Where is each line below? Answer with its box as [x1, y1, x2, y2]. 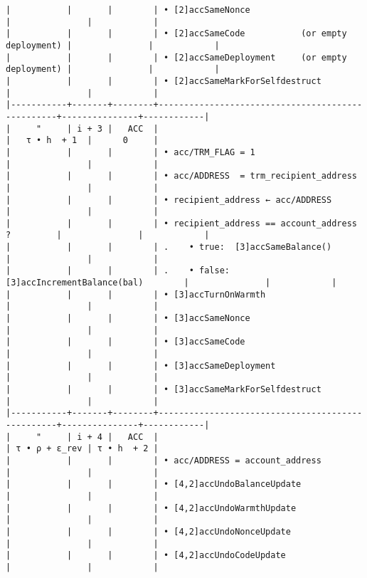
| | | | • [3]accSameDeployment [6, 360, 276, 371]
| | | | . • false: [6, 266, 230, 276]
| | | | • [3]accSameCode [6, 337, 245, 347]
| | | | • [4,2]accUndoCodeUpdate [6, 550, 286, 561]
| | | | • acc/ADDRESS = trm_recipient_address [6, 171, 357, 182]
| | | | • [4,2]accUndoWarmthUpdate [6, 503, 297, 513]
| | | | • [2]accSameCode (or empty [6, 28, 347, 39]
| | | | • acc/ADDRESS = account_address [6, 455, 321, 466]
